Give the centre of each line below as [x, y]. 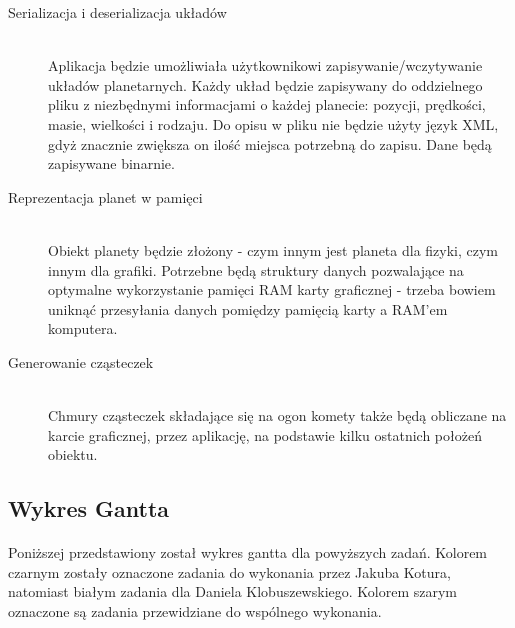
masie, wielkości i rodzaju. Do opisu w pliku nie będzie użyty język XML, [273, 123]
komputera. [83, 328]
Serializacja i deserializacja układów [117, 12]
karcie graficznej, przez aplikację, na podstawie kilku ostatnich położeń [265, 434]
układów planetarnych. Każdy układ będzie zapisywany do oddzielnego [265, 84]
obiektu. [73, 454]
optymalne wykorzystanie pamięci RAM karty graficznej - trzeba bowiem [272, 289]
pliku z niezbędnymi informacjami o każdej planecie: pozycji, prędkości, [267, 104]
